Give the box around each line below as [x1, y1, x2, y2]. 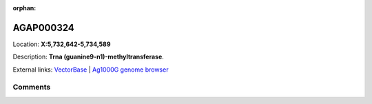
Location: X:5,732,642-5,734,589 [12, 40, 111, 48]
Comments [12, 83, 51, 92]
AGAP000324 [12, 21, 75, 34]
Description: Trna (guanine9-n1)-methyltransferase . [12, 52, 165, 61]
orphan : [12, 4, 37, 12]
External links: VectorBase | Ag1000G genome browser [12, 65, 169, 74]
